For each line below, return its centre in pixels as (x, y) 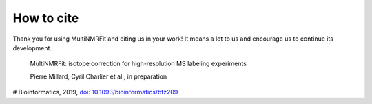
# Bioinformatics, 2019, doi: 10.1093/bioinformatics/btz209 (95, 92)
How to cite (46, 18)
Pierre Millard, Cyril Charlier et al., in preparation (99, 76)
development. (32, 48)
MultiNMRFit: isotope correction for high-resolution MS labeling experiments (138, 64)
